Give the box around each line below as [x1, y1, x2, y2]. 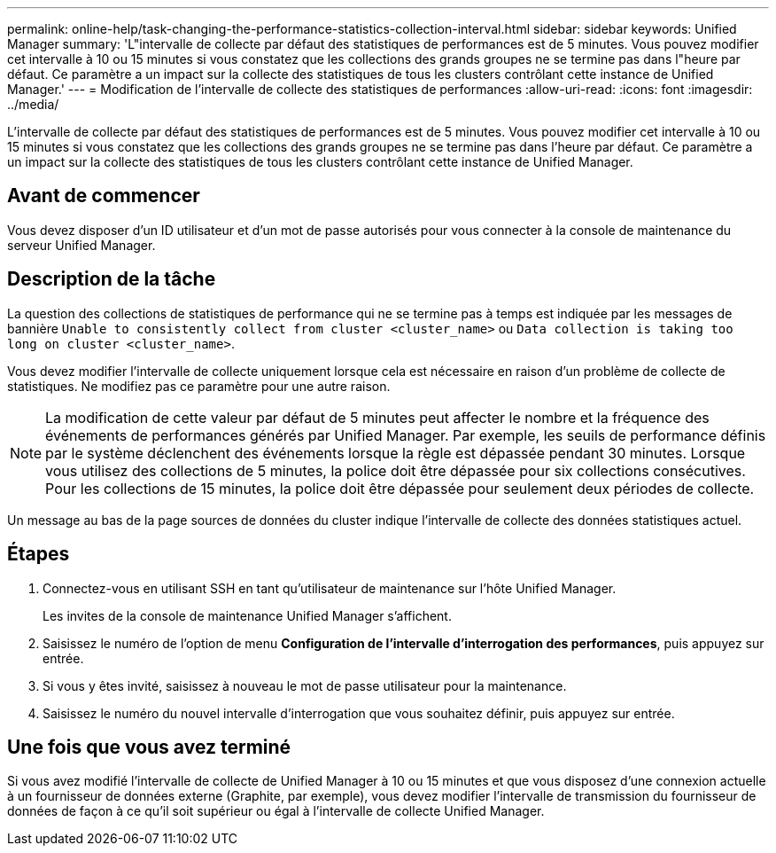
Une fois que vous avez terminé [7, 735, 291, 758]
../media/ [7, 97, 59, 112]
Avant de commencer [7, 184, 200, 207]
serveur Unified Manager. [7, 237, 156, 253]
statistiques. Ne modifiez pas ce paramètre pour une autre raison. [7, 378, 391, 394]
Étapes [7, 543, 70, 566]
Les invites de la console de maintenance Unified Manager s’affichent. [43, 607, 452, 623]
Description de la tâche [7, 268, 216, 291]
